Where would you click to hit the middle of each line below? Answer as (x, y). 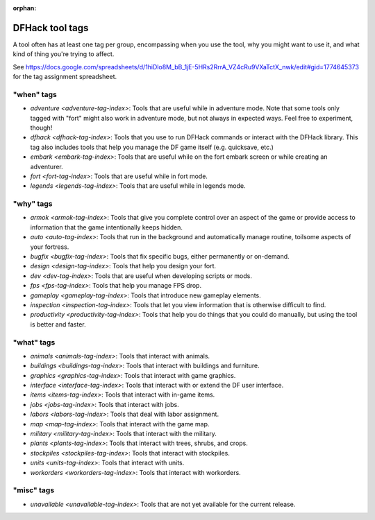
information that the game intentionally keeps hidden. (107, 227)
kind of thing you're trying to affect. (64, 54)
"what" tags (34, 342)
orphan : (25, 8)
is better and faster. (58, 324)
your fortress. (50, 247)
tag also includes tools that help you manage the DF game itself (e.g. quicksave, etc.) (152, 147)
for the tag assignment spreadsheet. (65, 77)
